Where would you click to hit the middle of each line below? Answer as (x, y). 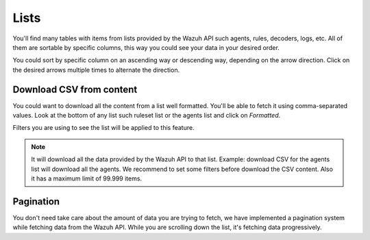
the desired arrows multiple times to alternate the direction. (96, 70)
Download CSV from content (75, 89)
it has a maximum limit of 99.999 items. (87, 178)
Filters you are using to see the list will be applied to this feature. (103, 128)
